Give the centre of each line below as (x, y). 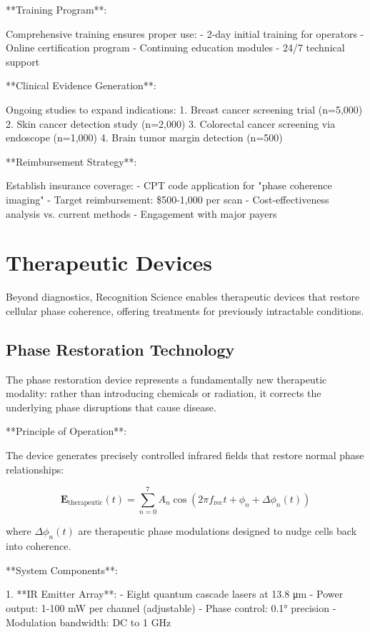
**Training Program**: (56, 9)
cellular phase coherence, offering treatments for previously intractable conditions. (185, 310)
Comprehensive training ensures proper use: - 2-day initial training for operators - (185, 33)
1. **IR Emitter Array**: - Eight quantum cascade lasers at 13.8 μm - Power (175, 594)
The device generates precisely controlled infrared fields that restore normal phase (185, 455)
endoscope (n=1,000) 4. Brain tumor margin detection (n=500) (144, 137)
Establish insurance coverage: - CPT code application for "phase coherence (169, 185)
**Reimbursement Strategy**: (71, 161)
